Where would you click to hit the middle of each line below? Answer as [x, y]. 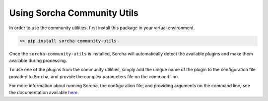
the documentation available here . [44, 93]
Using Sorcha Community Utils [74, 13]
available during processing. [38, 60]
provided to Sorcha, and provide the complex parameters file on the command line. [94, 76]
